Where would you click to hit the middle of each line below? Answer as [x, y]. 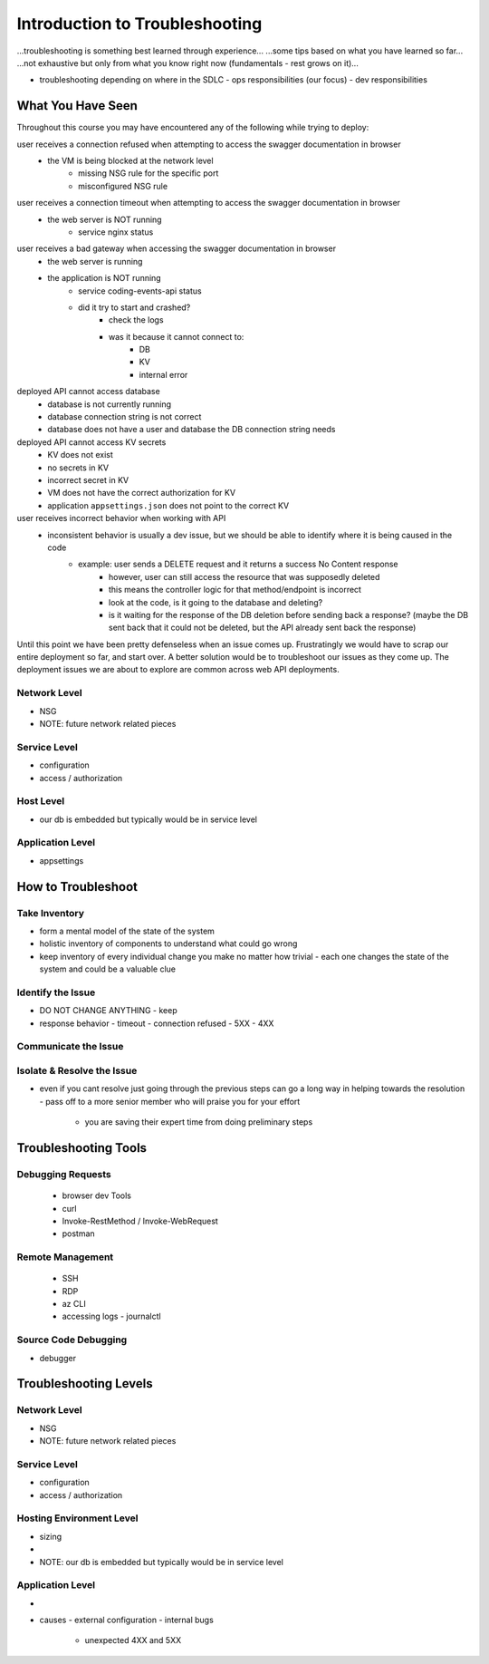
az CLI [74, 1304]
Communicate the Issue [70, 1047]
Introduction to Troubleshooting [139, 24]
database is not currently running [110, 404]
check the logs [136, 320]
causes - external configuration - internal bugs [127, 1620]
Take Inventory [51, 913]
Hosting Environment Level [77, 1518]
